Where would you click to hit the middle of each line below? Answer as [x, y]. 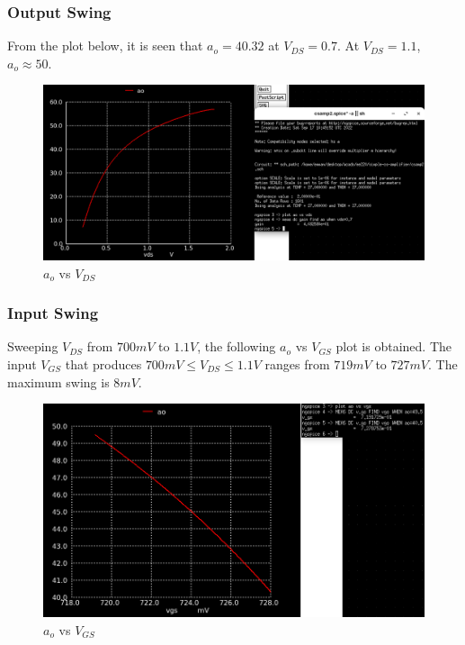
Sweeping [33, 346]
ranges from [297, 364]
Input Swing [53, 313]
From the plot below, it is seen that [105, 45]
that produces [103, 364]
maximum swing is [58, 382]
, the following [237, 346]
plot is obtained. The [393, 346]
